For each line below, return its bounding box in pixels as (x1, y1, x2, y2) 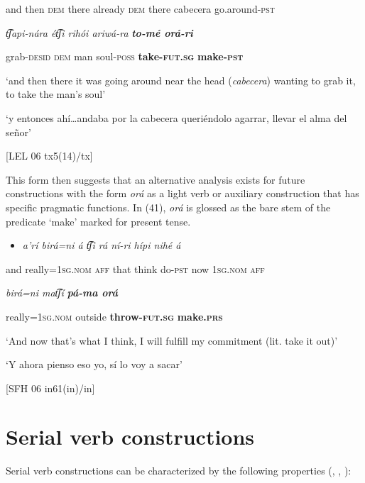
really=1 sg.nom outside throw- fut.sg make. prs (6, 309, 223, 323)
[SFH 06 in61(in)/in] (6, 380, 95, 395)
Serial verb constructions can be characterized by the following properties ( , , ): (6, 463, 352, 478)
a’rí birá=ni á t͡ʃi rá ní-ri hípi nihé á (22, 238, 181, 252)
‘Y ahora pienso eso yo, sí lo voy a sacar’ (6, 357, 182, 372)
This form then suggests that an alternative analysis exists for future (6, 172, 305, 187)
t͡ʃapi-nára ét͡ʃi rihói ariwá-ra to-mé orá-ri (6, 25, 193, 40)
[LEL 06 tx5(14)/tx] (6, 148, 93, 163)
